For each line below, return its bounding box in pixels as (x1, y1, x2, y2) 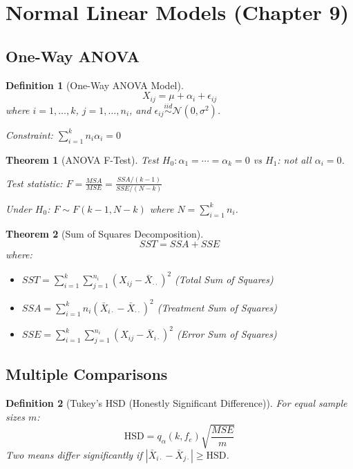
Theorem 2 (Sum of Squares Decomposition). (6, 226, 204, 240)
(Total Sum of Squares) (175, 272, 274, 287)
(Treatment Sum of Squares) (157, 300, 277, 314)
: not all (277, 152, 312, 166)
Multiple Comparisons (6, 363, 168, 385)
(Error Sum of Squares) (176, 327, 277, 341)
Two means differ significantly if (6, 448, 142, 461)
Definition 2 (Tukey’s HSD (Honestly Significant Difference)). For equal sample (6, 396, 347, 410)
